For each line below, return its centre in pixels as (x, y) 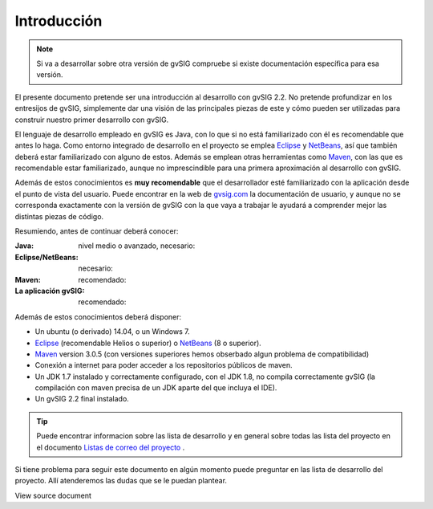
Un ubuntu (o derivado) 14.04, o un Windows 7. (112, 332)
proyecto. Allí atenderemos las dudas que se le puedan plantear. (121, 481)
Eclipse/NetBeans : (47, 257)
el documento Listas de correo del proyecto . (111, 447)
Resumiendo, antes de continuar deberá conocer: (97, 231)
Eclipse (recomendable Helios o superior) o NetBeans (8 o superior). (148, 343)
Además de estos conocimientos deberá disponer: (98, 316)
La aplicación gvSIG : (50, 291)
